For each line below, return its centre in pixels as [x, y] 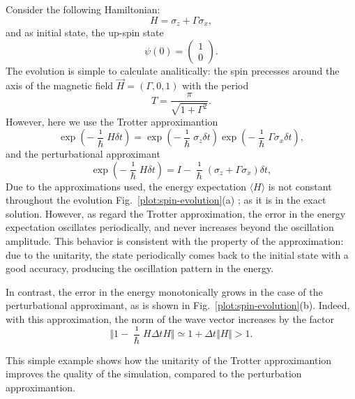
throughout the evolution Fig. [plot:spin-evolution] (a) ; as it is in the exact [166, 200]
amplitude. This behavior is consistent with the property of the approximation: [175, 241]
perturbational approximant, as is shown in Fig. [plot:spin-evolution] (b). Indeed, [178, 305]
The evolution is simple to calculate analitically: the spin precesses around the [173, 70]
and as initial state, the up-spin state [85, 32]
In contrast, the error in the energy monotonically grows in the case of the [164, 291]
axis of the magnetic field [60, 85]
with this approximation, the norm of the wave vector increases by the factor [170, 319]
